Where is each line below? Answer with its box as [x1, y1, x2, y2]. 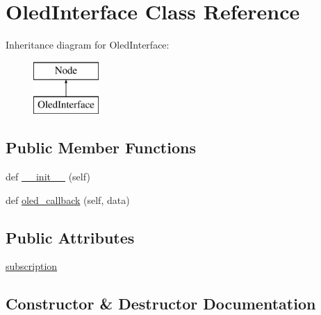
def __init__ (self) [6, 169, 90, 184]
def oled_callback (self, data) [6, 192, 130, 207]
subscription [6, 259, 58, 273]
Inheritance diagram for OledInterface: [6, 37, 170, 52]
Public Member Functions [6, 137, 196, 158]
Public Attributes [6, 226, 135, 248]
